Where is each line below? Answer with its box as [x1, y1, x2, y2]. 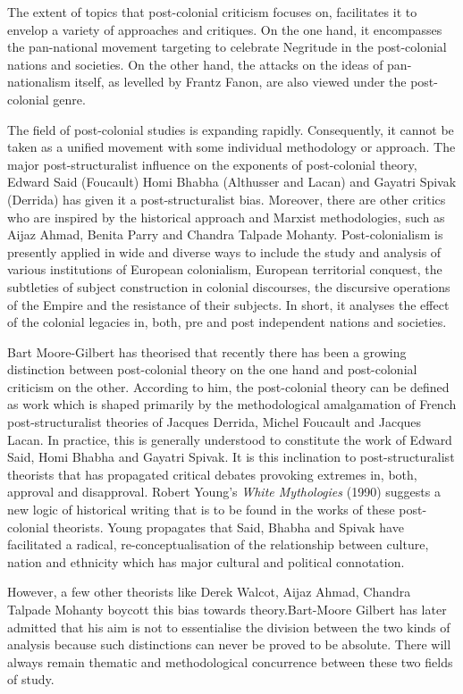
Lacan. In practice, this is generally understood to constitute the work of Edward [7, 430, 452, 448]
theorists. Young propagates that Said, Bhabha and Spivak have [53, 517, 404, 536]
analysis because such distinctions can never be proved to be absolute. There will [7, 635, 451, 654]
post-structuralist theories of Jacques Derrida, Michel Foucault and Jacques [7, 413, 422, 431]
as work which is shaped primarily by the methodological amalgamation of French [7, 395, 457, 414]
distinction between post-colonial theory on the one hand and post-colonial [7, 360, 417, 379]
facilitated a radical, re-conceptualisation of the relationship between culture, [7, 535, 429, 554]
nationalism [7, 72, 71, 91]
